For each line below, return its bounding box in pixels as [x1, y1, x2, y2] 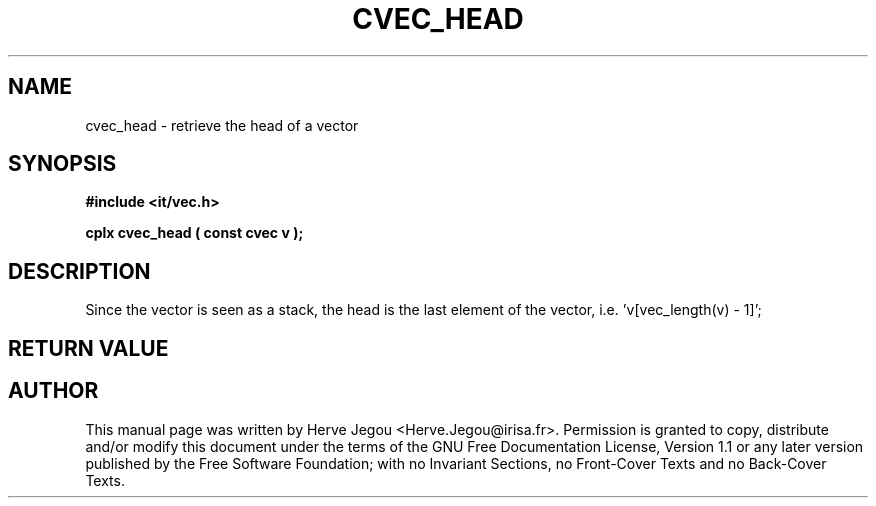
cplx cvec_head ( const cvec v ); [85, 224, 304, 242]
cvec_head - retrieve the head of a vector [85, 116, 359, 134]
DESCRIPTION [8, 258, 151, 284]
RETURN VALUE [8, 335, 169, 361]
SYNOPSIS [8, 151, 117, 177]
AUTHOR [8, 378, 99, 404]
